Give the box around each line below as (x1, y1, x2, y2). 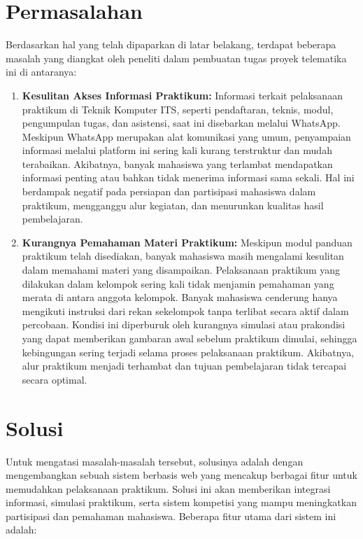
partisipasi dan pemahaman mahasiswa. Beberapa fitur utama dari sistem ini (6, 508, 336, 523)
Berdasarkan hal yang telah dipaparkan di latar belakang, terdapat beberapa (6, 37, 336, 52)
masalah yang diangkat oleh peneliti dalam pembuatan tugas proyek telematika (6, 50, 347, 65)
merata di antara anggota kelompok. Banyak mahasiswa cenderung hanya (22, 290, 338, 304)
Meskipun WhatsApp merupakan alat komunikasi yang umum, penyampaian (22, 129, 351, 143)
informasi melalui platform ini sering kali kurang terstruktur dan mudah (22, 143, 332, 157)
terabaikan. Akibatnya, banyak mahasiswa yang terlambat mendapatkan (22, 156, 333, 171)
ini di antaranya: (6, 64, 77, 79)
